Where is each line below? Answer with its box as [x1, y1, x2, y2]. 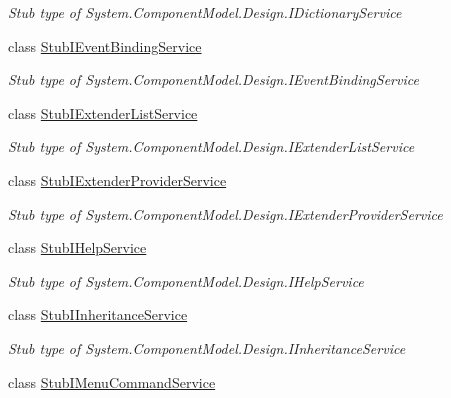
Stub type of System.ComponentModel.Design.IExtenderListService [8, 136, 415, 157]
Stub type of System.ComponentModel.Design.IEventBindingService [8, 69, 419, 90]
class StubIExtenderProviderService [8, 169, 227, 190]
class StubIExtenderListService [8, 102, 198, 123]
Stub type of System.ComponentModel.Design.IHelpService [8, 270, 364, 291]
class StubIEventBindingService [8, 35, 202, 56]
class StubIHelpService [8, 237, 147, 258]
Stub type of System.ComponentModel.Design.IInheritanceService [8, 337, 406, 358]
